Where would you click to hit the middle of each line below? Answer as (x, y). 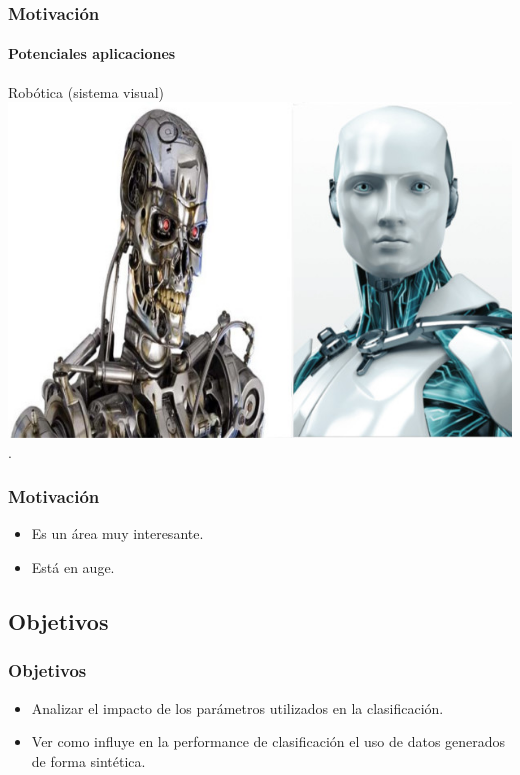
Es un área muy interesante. (117, 533)
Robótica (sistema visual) (86, 91)
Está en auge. (73, 566)
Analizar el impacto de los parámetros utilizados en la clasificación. (237, 707)
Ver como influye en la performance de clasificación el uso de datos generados (268, 741)
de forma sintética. (88, 760)
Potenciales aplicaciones (92, 53)
